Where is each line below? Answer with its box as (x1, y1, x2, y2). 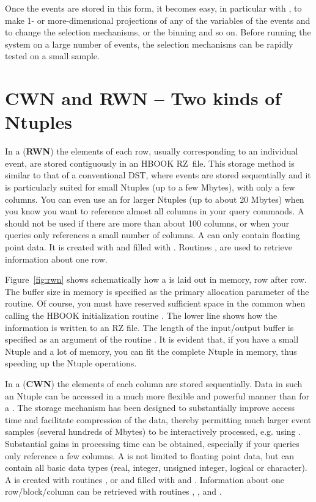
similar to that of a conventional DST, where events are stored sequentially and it (5, 169, 311, 181)
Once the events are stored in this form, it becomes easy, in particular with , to (5, 2, 302, 14)
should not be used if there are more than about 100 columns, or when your (5, 216, 290, 229)
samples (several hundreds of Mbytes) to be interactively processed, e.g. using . (5, 425, 301, 438)
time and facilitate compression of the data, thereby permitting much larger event (5, 413, 312, 426)
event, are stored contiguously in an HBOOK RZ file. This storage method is (5, 156, 295, 169)
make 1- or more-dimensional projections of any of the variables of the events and (5, 13, 310, 26)
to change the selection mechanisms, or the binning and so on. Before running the (5, 26, 311, 38)
